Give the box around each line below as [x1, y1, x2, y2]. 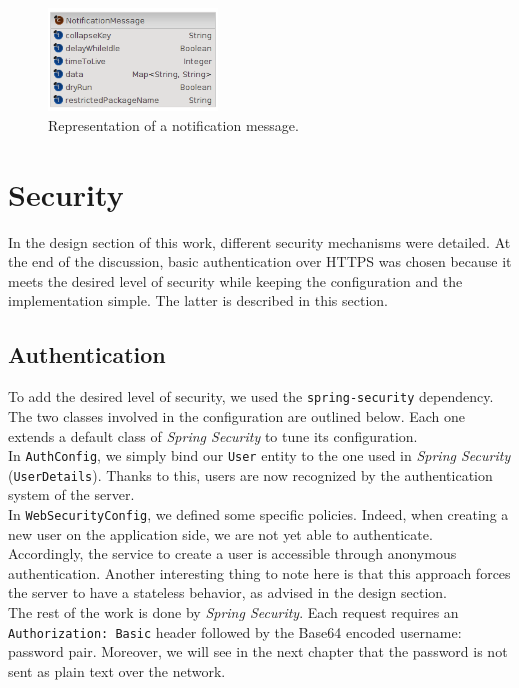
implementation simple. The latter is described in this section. [8, 290, 389, 311]
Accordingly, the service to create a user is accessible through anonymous [8, 543, 457, 564]
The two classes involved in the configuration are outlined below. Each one [8, 405, 466, 426]
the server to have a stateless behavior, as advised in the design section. [8, 582, 447, 603]
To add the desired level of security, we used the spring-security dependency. [8, 386, 494, 407]
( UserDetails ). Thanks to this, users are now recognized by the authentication [8, 464, 493, 485]
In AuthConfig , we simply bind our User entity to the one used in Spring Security [8, 445, 511, 466]
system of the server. [8, 484, 135, 505]
